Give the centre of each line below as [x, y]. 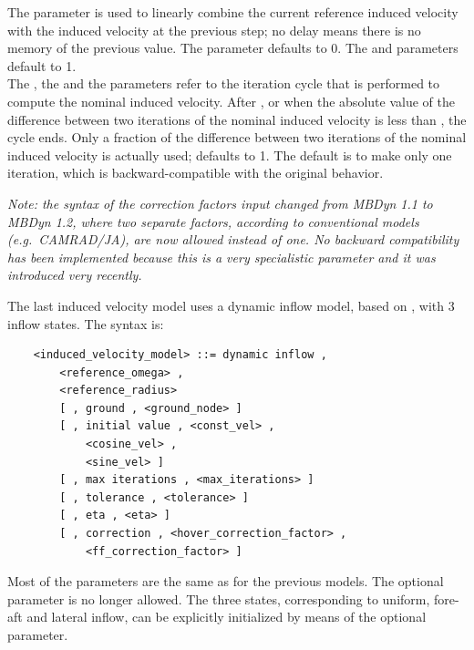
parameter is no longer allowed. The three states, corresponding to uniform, [219, 598]
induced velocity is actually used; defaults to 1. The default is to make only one [230, 155]
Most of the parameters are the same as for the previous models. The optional [226, 581]
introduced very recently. [75, 275]
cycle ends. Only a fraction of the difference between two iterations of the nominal [237, 137]
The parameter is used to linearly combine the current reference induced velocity [233, 12]
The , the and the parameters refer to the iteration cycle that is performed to [224, 83]
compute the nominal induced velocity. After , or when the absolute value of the [231, 101]
